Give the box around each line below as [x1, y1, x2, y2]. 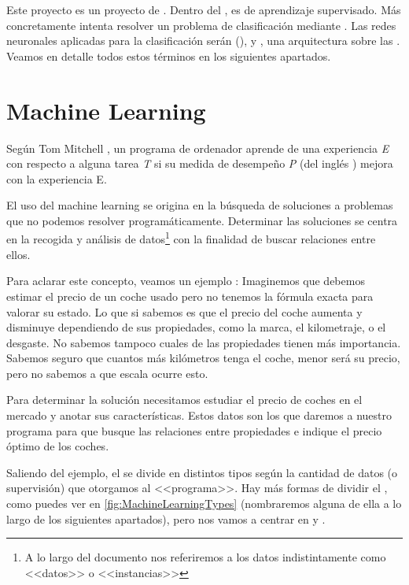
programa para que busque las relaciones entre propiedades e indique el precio [6, 422, 382, 439]
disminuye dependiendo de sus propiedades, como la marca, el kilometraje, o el [6, 319, 386, 335]
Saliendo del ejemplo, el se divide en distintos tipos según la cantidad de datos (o [6, 464, 398, 480]
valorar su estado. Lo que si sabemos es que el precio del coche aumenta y [6, 303, 363, 320]
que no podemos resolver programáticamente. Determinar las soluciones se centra [6, 212, 398, 228]
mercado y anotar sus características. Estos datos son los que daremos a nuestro [6, 407, 392, 424]
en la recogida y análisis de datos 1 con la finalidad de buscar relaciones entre [6, 228, 376, 247]
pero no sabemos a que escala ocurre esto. [6, 365, 208, 381]
